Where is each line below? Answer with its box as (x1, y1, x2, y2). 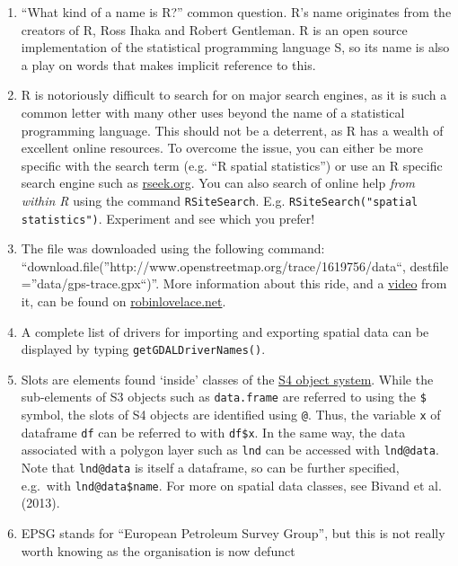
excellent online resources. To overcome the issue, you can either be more (21, 138, 424, 157)
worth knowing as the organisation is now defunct (21, 541, 295, 560)
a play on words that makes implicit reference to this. (21, 55, 316, 74)
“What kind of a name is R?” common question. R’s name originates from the (21, 3, 452, 21)
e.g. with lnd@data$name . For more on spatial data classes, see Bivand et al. (21, 475, 442, 494)
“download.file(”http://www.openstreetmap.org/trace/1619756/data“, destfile (21, 256, 449, 275)
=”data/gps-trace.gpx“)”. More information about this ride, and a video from (21, 274, 447, 293)
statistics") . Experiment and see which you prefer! (21, 208, 315, 227)
